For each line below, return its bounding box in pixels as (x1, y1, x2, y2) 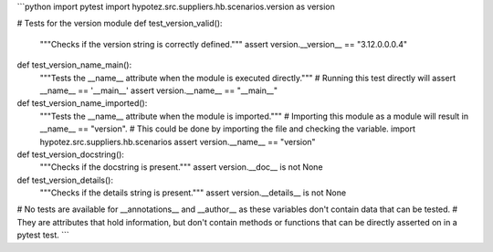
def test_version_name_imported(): (16, 98, 148, 109)
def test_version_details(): (16, 174, 114, 185)
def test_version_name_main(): (16, 59, 132, 70)
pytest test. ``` (16, 229, 69, 241)
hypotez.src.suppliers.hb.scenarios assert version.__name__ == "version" (39, 136, 316, 147)
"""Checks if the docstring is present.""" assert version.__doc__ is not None (39, 162, 323, 173)
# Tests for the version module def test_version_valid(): (16, 18, 223, 29)
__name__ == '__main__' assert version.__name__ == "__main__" (39, 85, 278, 96)
